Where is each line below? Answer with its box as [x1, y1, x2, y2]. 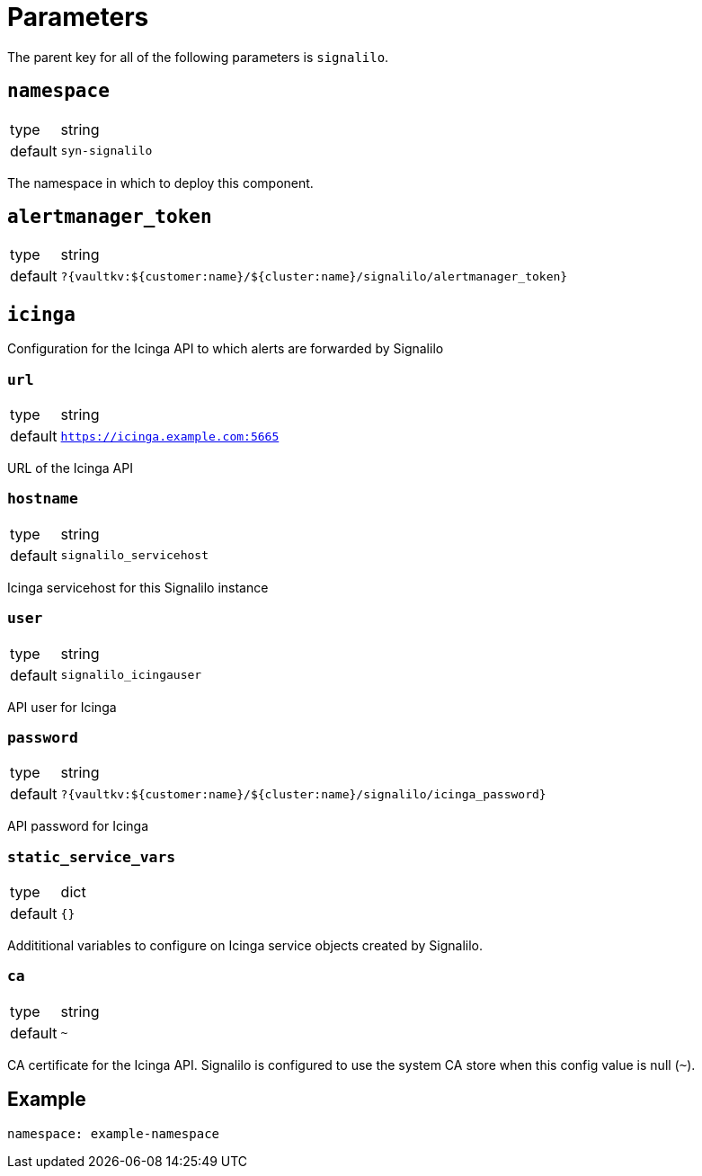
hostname [7, 490, 78, 508]
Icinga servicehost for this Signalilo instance [7, 579, 269, 595]
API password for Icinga [7, 818, 149, 834]
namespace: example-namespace [7, 1126, 220, 1141]
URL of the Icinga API [7, 460, 133, 477]
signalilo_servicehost [60, 548, 209, 563]
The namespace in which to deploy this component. [7, 174, 314, 191]
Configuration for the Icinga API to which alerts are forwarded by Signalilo [7, 341, 444, 357]
